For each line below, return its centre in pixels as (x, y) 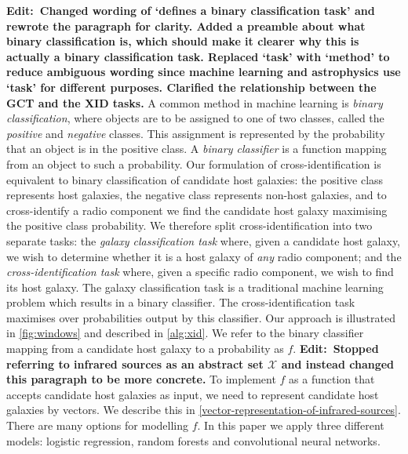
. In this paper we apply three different (291, 425)
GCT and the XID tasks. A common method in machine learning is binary (195, 102)
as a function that (332, 379)
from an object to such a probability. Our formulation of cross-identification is (194, 163)
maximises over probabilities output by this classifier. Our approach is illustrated (201, 317)
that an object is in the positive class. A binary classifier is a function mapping (197, 149)
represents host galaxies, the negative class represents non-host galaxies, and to (197, 195)
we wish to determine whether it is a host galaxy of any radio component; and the (204, 256)
